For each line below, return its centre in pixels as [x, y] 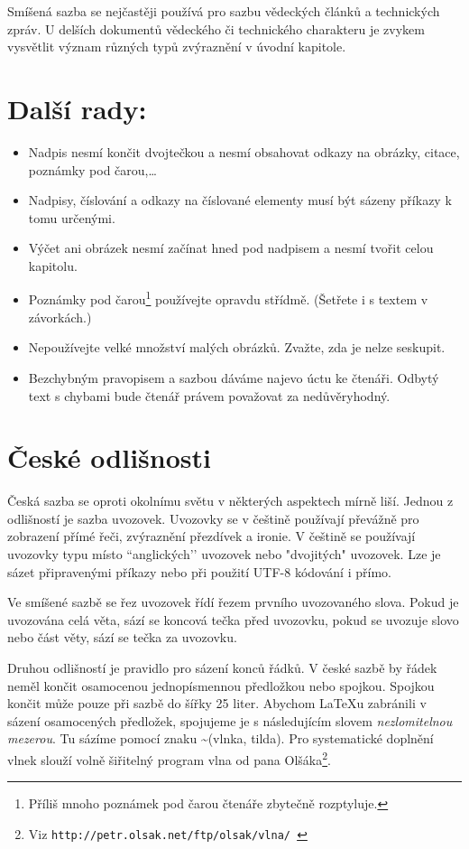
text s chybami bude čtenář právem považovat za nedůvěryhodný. [209, 395]
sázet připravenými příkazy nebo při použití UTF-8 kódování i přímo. [199, 571]
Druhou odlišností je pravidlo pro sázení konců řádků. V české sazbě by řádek [222, 667]
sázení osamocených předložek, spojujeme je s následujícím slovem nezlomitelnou [230, 720]
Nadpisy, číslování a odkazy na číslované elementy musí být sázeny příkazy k [240, 200]
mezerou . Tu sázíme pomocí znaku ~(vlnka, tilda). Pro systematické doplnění [221, 738]
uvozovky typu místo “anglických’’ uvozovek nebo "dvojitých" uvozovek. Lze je [224, 554]
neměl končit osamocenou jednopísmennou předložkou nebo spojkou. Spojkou [221, 685]
